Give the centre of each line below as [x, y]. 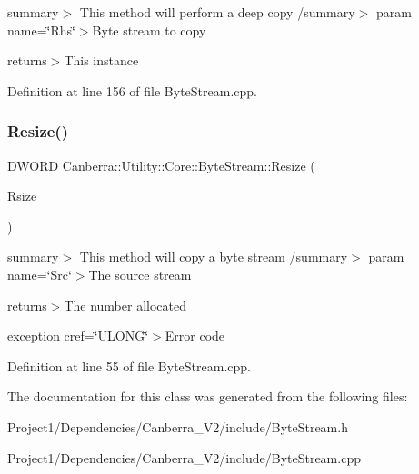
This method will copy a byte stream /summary [214, 257]
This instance [101, 60]
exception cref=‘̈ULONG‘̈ [78, 336]
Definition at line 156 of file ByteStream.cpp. [133, 90]
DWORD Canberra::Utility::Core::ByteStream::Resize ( [161, 165]
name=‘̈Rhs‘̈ [41, 30]
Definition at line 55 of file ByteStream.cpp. [130, 365]
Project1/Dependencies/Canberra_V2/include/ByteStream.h [178, 426]
